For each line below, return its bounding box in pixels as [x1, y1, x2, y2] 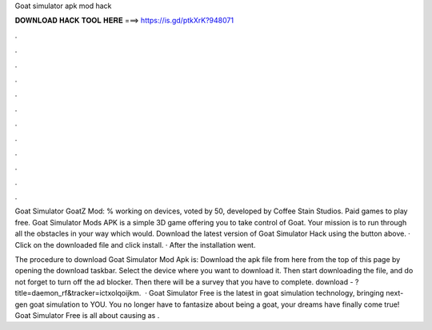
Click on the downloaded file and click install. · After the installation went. [14, 240, 256, 249]
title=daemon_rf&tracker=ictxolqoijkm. [14, 288, 142, 298]
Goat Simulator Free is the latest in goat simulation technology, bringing [148, 288, 384, 298]
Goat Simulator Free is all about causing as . [14, 310, 160, 320]
